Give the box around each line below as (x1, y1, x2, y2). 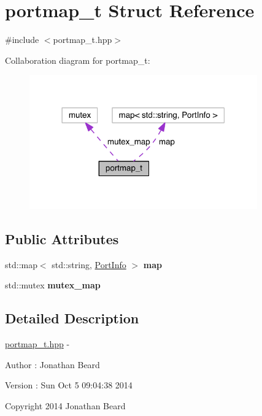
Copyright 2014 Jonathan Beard (5, 399, 126, 412)
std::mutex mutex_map (5, 279, 101, 291)
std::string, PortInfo (52, 258, 126, 271)
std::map (5, 258, 37, 271)
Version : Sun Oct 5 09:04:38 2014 (5, 379, 133, 391)
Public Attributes (5, 229, 119, 248)
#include (5, 33, 39, 46)
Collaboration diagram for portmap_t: (5, 53, 150, 66)
